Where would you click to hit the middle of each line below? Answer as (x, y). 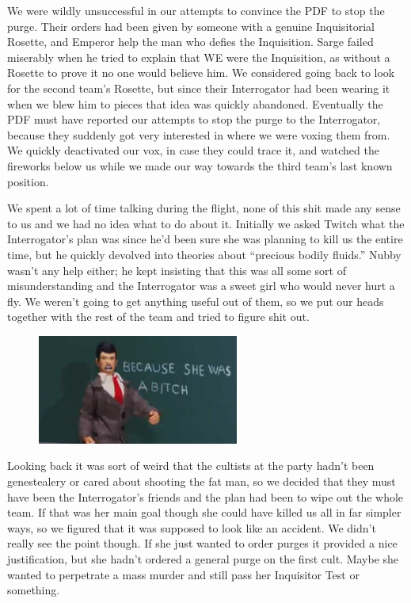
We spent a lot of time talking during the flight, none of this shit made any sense (204, 208)
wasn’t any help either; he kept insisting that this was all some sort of (177, 270)
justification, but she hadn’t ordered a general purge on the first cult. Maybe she (203, 559)
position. (28, 181)
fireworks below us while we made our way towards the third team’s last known (200, 165)
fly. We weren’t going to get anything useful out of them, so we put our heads (196, 301)
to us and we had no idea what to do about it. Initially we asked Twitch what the (206, 223)
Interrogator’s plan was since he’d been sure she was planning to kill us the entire (205, 239)
